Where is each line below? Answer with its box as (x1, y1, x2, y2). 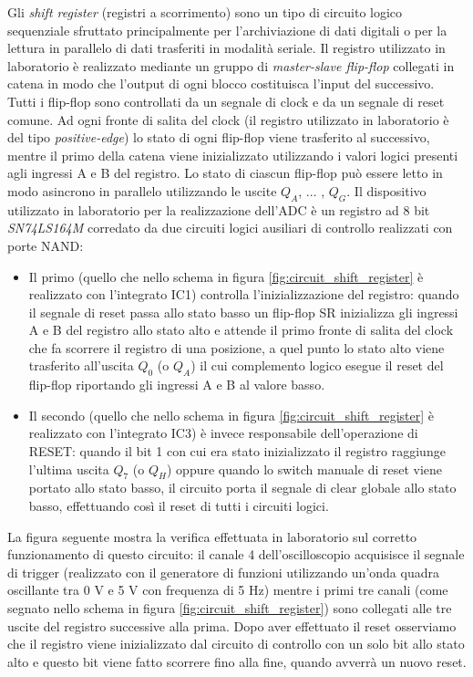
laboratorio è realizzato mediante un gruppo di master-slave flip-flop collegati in (7, 56, 455, 75)
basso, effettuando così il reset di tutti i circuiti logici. (28, 496, 329, 516)
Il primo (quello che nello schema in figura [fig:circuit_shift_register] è (28, 266, 424, 286)
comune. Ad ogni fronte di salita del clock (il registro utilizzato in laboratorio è (7, 109, 449, 129)
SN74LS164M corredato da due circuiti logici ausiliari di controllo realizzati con (7, 218, 453, 237)
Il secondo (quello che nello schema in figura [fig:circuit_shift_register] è (28, 405, 434, 424)
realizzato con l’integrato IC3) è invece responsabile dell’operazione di (28, 423, 418, 443)
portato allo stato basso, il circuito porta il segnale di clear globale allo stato (28, 478, 457, 497)
